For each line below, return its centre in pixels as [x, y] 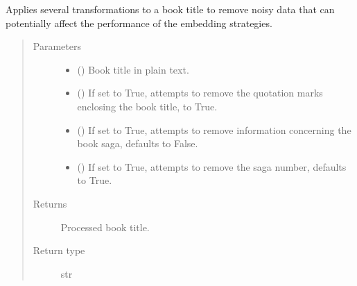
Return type [59, 250]
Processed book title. [105, 227]
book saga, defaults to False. [138, 143]
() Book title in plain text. [133, 69]
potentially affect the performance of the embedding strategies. [139, 23]
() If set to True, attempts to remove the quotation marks [200, 93]
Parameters [57, 46]
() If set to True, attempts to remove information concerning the [214, 129]
